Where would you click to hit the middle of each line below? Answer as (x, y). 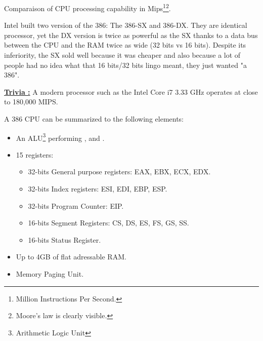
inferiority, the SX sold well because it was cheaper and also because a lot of (122, 55)
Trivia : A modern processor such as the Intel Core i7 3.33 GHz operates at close (131, 91)
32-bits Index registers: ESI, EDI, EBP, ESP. (98, 189)
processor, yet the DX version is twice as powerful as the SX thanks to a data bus (131, 35)
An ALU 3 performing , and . (60, 137)
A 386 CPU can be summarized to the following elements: (94, 119)
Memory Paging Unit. (50, 274)
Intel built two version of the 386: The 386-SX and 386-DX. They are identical (126, 25)
